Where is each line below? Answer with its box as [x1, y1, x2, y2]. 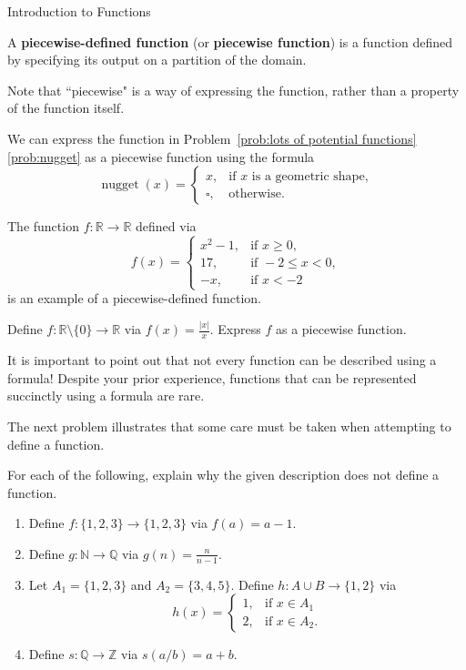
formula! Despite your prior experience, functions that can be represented [7, 368, 417, 387]
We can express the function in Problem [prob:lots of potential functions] [7, 128, 417, 147]
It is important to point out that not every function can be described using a [7, 350, 437, 370]
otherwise [228, 187, 281, 200]
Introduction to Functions [7, 2, 151, 20]
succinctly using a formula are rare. [7, 386, 205, 405]
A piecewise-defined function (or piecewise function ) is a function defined [7, 32, 453, 51]
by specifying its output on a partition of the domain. [7, 50, 307, 69]
